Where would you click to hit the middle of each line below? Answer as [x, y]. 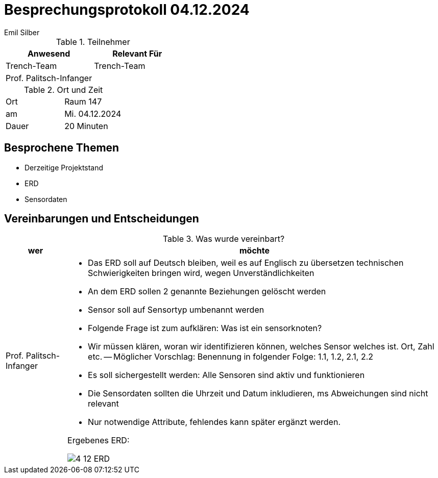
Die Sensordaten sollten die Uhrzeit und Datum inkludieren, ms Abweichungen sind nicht [258, 394]
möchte [255, 251]
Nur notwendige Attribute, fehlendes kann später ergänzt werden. [214, 422]
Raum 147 [83, 101]
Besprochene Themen [62, 148]
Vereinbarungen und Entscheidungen [102, 219]
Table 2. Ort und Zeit [63, 90]
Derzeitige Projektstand [64, 167]
